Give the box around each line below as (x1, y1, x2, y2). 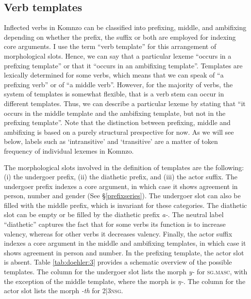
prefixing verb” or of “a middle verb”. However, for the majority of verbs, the (4, 79, 233, 89)
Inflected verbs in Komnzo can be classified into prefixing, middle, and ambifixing (4, 22, 247, 32)
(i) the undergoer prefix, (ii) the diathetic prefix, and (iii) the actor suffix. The (4, 172, 237, 182)
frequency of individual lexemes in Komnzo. (4, 145, 134, 156)
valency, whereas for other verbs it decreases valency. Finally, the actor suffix (4, 228, 233, 238)
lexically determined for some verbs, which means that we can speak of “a (4, 70, 224, 80)
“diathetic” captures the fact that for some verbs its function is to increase (4, 219, 226, 229)
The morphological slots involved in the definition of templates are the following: (4, 162, 244, 172)
